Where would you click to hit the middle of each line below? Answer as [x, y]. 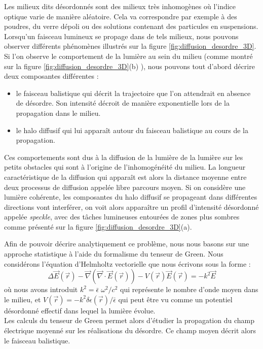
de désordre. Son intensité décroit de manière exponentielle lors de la [123, 103]
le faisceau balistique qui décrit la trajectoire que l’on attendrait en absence [133, 93]
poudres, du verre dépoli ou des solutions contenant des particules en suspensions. [131, 26]
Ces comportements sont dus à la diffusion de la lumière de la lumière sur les [124, 157]
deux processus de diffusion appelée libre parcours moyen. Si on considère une [125, 187]
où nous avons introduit [41, 289]
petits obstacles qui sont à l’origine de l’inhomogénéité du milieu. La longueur [125, 167]
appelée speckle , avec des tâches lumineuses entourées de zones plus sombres [122, 217]
